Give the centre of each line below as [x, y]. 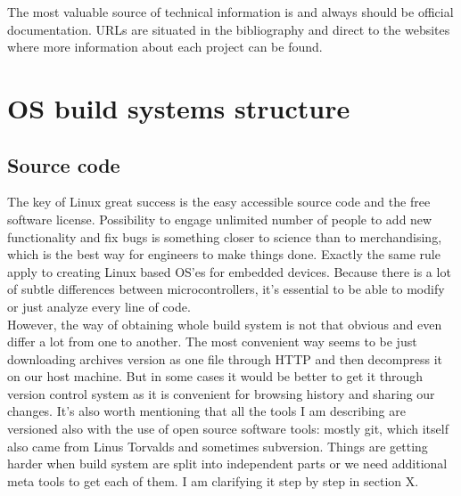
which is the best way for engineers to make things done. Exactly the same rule [224, 254]
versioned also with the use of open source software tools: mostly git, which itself [228, 429]
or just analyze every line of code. [99, 306]
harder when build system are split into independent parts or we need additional [227, 463]
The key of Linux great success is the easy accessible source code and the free [219, 202]
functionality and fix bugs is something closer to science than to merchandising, [225, 236]
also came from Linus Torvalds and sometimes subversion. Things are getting [218, 446]
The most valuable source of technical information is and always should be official [230, 12]
